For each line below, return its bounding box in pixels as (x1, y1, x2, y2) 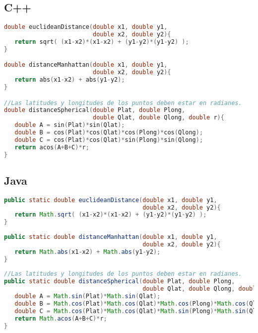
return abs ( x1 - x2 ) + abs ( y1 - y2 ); (14, 76, 125, 84)
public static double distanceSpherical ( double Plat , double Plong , (4, 278, 235, 285)
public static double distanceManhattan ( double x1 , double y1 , (4, 233, 217, 241)
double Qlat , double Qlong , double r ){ (92, 114, 224, 121)
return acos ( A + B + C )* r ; (14, 143, 89, 151)
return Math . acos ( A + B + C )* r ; (14, 315, 107, 322)
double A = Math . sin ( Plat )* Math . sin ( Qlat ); (14, 293, 161, 300)
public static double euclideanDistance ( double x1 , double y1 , (4, 196, 217, 204)
